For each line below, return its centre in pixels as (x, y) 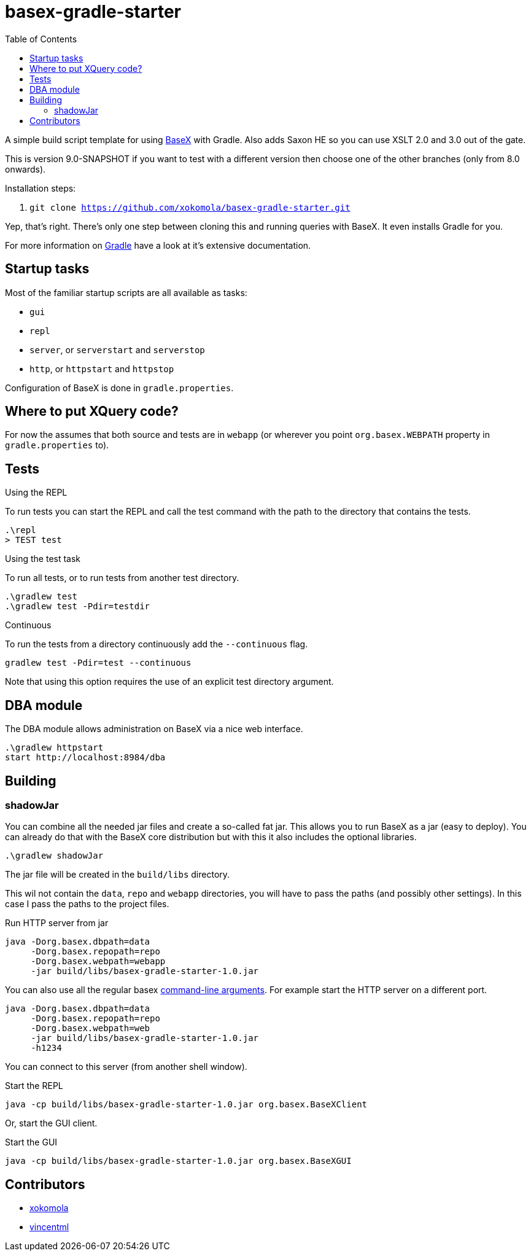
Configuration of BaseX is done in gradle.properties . (119, 388)
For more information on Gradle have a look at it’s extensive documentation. (158, 245)
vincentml (49, 1227)
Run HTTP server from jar (57, 923)
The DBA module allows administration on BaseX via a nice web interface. (154, 729)
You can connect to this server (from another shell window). (126, 1067)
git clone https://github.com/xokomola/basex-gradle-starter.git (190, 207)
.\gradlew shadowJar (54, 856)
